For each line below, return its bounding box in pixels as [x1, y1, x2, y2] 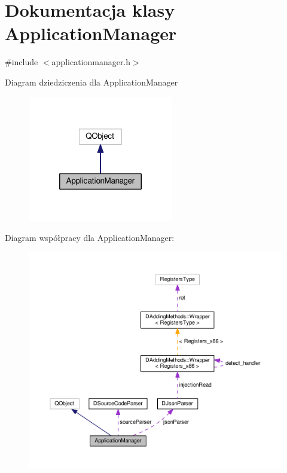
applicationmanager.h [51, 56, 131, 68]
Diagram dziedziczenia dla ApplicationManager [5, 75, 178, 88]
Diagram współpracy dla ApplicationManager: [5, 231, 175, 244]
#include [5, 56, 38, 68]
